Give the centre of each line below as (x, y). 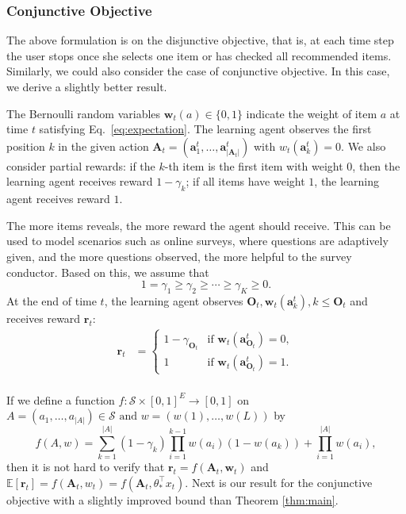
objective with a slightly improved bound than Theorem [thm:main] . (172, 499)
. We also (364, 146)
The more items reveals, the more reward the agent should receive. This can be (199, 225)
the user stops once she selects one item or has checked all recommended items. (199, 55)
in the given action (103, 146)
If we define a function (61, 399)
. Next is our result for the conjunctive (279, 482)
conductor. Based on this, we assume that (108, 272)
